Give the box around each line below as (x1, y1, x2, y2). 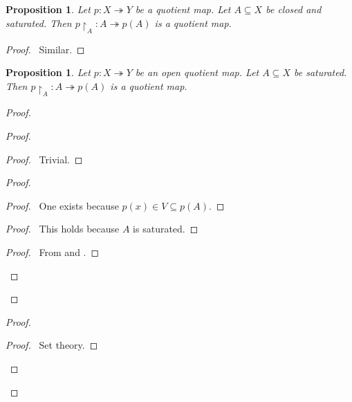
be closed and (266, 2, 322, 16)
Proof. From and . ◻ (6, 244, 100, 259)
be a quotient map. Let (135, 2, 231, 16)
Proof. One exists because (6, 198, 119, 212)
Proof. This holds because (6, 221, 120, 236)
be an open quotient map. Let (135, 65, 259, 80)
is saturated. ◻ (133, 221, 198, 236)
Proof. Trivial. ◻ (6, 152, 83, 166)
